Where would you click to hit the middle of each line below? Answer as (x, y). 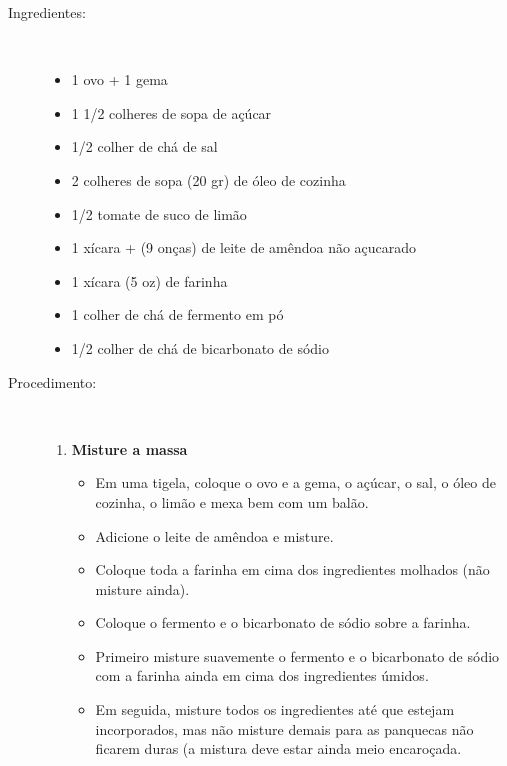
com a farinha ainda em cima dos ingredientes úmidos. (262, 675)
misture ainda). (142, 588)
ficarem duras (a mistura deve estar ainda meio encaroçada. (278, 748)
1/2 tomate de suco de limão (159, 213)
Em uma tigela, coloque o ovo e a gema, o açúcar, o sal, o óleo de (295, 482)
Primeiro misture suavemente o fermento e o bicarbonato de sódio (297, 655)
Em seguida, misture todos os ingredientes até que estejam (275, 709)
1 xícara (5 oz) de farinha (149, 280)
